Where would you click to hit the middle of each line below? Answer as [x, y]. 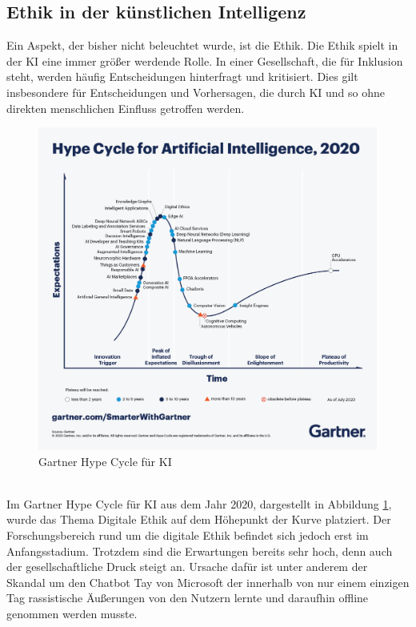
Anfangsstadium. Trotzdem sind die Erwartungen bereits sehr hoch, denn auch [200, 551]
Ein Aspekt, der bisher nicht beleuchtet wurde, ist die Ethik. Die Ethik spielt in [202, 45]
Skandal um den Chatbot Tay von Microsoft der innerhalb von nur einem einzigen [208, 582]
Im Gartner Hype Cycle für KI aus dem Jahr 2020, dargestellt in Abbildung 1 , [199, 503]
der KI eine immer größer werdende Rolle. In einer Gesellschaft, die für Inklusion [205, 60]
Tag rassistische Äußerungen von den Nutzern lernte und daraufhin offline [188, 598]
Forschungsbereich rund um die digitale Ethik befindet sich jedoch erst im [188, 535]
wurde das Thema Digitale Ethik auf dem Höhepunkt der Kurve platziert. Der [199, 519]
